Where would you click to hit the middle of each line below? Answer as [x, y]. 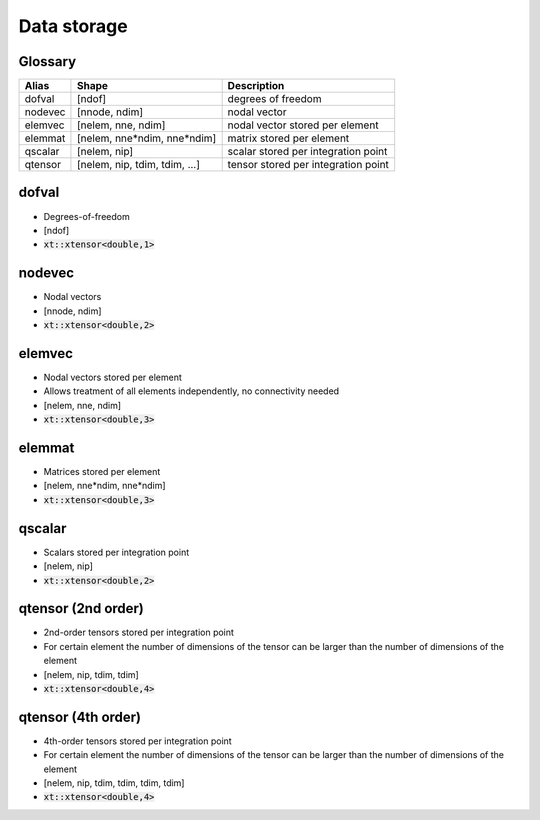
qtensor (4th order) [80, 716]
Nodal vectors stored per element [112, 377]
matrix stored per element [288, 138]
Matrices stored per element [102, 472]
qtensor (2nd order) [81, 608]
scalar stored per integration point [307, 152]
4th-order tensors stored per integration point [137, 741]
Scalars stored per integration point [116, 552]
